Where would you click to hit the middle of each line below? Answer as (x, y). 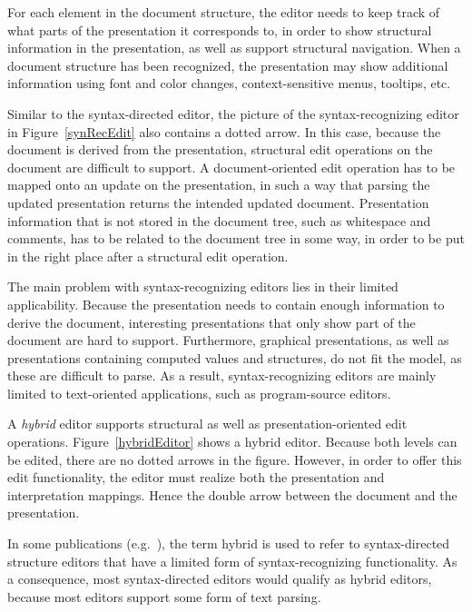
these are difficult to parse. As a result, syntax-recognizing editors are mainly (222, 375)
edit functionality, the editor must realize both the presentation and (196, 477)
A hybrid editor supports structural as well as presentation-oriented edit (207, 424)
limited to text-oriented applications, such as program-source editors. (199, 393)
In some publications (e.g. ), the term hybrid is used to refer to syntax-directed (229, 543)
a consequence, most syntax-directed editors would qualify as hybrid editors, (220, 579)
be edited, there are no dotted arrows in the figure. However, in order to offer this (235, 459)
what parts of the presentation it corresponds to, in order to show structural (220, 30)
